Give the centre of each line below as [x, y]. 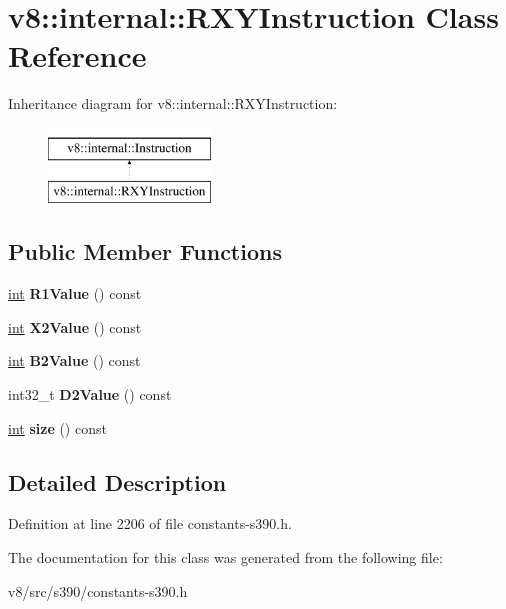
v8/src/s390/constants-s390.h [98, 590]
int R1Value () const [75, 293]
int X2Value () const [75, 326]
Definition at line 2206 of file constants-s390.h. [150, 523]
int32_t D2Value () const [90, 394]
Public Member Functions [145, 251]
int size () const [57, 427]
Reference [77, 55]
